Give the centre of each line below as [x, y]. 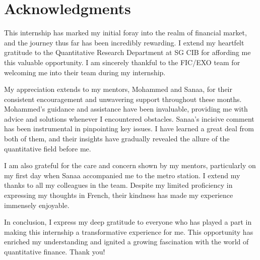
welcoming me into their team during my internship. [85, 72]
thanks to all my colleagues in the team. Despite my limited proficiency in [118, 185]
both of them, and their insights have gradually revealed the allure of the [117, 139]
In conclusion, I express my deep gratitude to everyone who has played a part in [128, 222]
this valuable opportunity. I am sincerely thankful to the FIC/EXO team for [122, 62]
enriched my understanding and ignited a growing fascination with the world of [126, 242]
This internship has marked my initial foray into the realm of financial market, [125, 33]
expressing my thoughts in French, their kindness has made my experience [119, 195]
